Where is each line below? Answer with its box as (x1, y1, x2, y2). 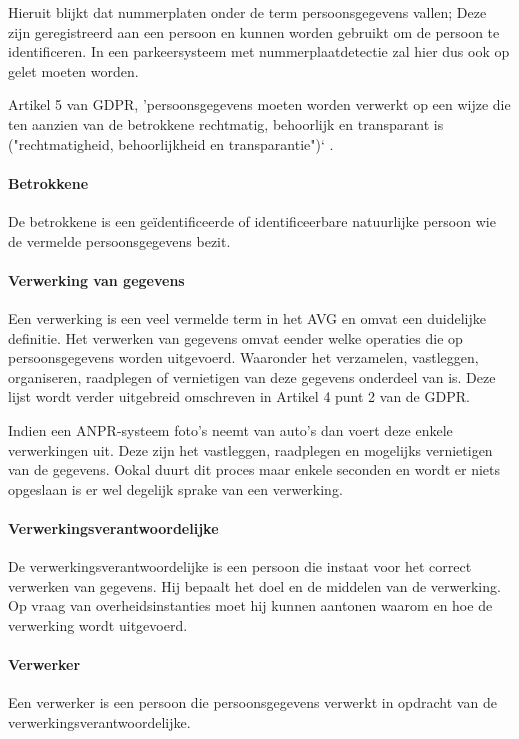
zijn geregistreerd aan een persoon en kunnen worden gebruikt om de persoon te (8, 21, 500, 42)
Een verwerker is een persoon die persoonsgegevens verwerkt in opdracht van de (8, 692, 497, 713)
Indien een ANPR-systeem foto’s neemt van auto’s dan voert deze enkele (8, 419, 453, 440)
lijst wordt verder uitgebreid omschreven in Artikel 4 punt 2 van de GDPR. (8, 386, 470, 407)
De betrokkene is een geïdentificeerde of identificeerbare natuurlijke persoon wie (8, 210, 496, 231)
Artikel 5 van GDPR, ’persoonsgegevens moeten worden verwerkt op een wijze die (8, 94, 511, 115)
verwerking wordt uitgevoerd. (8, 614, 188, 635)
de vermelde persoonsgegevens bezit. (8, 230, 231, 251)
